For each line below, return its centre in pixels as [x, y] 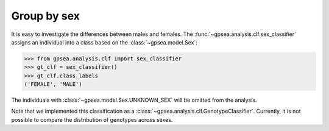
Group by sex [46, 16]
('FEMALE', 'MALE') [53, 84]
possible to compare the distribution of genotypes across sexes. [92, 119]
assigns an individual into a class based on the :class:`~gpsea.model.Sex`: [104, 42]
